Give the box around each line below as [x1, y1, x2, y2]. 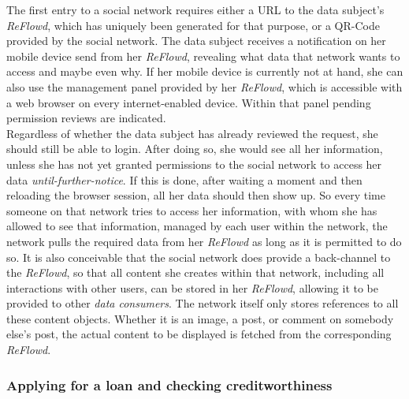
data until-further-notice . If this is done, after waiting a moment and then [6, 171, 363, 188]
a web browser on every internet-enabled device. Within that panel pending [6, 94, 371, 110]
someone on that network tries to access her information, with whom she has [6, 202, 377, 218]
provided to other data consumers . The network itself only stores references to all [6, 295, 399, 311]
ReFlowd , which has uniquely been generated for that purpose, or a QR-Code [6, 17, 380, 33]
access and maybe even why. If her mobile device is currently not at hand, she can [6, 63, 403, 80]
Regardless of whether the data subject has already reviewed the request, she [6, 125, 378, 141]
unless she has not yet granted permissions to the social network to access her [6, 155, 382, 172]
